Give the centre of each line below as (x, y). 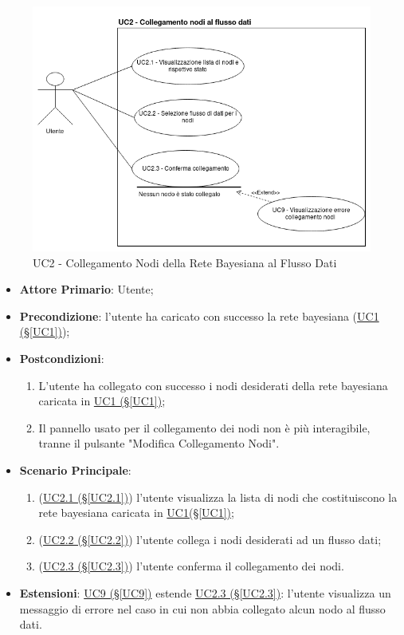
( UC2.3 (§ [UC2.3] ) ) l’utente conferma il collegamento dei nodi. (191, 566)
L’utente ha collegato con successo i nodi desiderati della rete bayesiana (213, 385)
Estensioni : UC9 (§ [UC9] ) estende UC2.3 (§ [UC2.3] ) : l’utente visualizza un (205, 593)
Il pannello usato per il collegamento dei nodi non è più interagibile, (204, 427)
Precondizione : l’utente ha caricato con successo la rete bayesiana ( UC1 (199, 316)
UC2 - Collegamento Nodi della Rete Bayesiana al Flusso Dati (185, 262)
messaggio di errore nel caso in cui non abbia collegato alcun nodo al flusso (202, 608)
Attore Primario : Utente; (86, 289)
